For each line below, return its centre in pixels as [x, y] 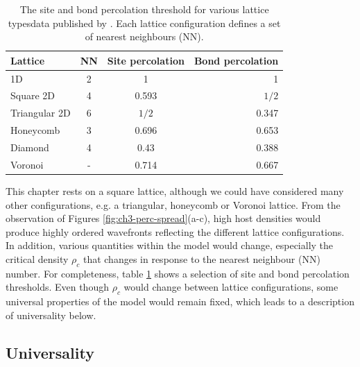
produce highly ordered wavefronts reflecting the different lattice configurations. [175, 231]
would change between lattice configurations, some [231, 287]
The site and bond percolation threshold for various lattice [144, 9]
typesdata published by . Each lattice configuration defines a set [144, 23]
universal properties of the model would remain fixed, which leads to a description [180, 301]
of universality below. [51, 315]
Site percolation [146, 60]
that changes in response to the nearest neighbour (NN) [202, 258]
